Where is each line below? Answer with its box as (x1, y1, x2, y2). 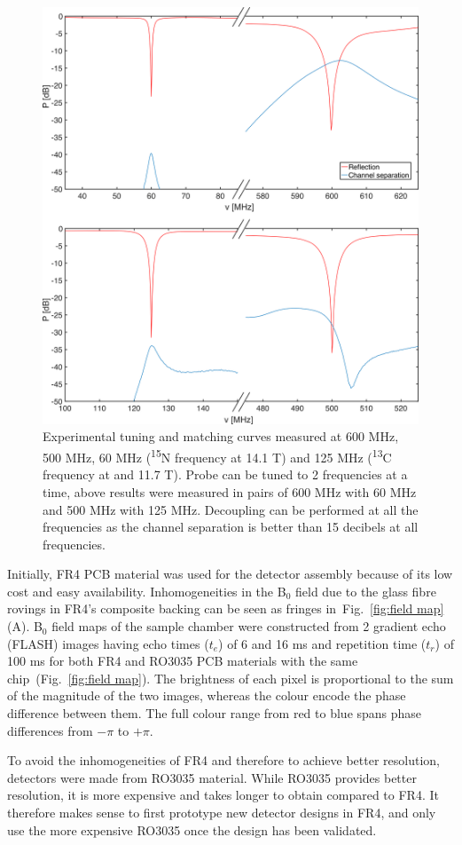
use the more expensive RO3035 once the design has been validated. (7, 820, 377, 839)
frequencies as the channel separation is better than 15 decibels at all (43, 517, 419, 536)
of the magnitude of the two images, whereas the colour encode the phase (7, 686, 406, 705)
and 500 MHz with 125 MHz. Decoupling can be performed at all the (43, 500, 419, 518)
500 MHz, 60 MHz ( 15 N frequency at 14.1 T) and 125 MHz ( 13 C (43, 446, 392, 466)
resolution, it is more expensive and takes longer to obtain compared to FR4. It (7, 786, 439, 804)
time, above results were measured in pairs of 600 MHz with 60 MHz (43, 482, 417, 501)
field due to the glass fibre (294, 581, 436, 600)
